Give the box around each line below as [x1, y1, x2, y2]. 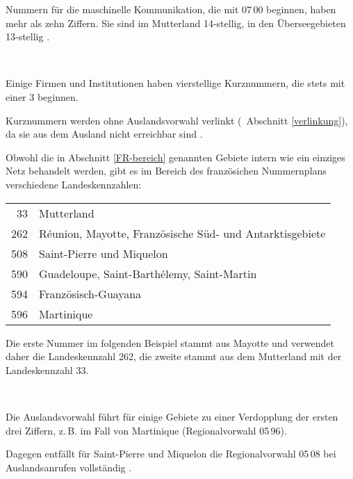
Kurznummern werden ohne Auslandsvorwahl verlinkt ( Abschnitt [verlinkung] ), [6, 113, 348, 127]
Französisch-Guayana [39, 285, 142, 302]
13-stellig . [6, 29, 50, 44]
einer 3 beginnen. [6, 89, 79, 104]
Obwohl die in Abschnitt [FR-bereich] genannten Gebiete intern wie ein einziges [6, 149, 345, 164]
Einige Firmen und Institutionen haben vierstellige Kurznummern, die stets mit [6, 76, 345, 90]
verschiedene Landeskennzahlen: [6, 177, 142, 191]
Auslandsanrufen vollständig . [6, 460, 132, 474]
